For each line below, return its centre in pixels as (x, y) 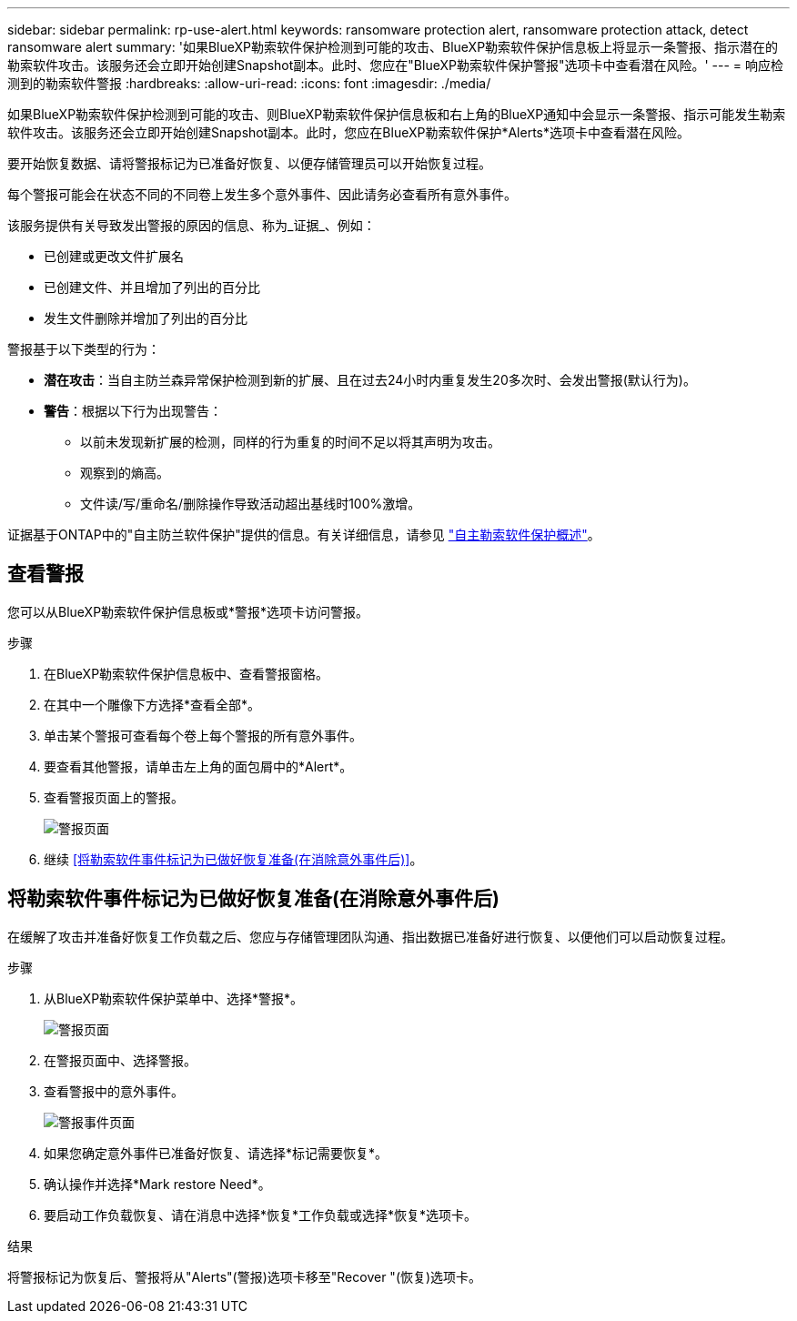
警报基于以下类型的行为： (84, 349)
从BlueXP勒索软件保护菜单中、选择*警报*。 (174, 998)
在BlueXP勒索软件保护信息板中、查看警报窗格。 (187, 673)
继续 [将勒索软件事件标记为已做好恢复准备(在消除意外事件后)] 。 (233, 859)
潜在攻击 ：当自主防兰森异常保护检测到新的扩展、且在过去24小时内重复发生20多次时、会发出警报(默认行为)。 (370, 380)
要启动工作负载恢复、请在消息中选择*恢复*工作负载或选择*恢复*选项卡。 (261, 1215)
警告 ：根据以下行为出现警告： (133, 411)
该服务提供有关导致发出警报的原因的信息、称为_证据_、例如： (192, 225)
